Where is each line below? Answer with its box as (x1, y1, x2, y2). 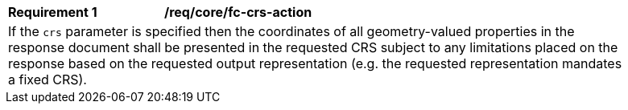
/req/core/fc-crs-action (164, 4, 312, 20)
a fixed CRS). (8, 71, 87, 88)
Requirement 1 (8, 4, 97, 20)
